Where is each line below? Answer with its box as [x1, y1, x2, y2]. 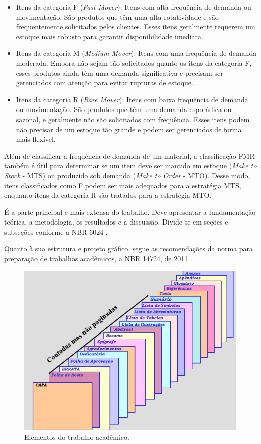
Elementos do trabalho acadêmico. [24, 432, 129, 442]
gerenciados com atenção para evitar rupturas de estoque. [16, 77, 193, 88]
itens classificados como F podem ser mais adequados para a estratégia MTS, [4, 180, 241, 190]
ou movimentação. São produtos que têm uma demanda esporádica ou [16, 104, 232, 115]
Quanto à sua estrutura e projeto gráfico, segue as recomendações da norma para [4, 243, 253, 254]
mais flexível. [16, 134, 56, 144]
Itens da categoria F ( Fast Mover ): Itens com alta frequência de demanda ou [16, 2, 251, 12]
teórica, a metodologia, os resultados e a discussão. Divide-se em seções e [4, 216, 228, 227]
